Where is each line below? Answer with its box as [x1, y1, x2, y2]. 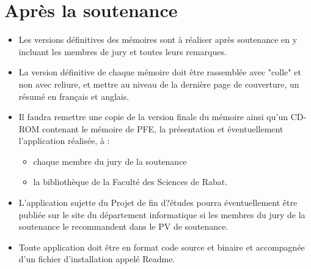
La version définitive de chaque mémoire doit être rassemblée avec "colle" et [18, 66, 301, 78]
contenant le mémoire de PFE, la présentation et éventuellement [42, 122, 284, 135]
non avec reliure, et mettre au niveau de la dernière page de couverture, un [18, 77, 299, 90]
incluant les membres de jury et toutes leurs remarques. [18, 45, 227, 58]
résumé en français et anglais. [18, 89, 130, 102]
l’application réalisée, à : [18, 134, 110, 147]
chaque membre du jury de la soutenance [33, 154, 187, 167]
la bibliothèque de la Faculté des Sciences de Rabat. [33, 175, 228, 188]
